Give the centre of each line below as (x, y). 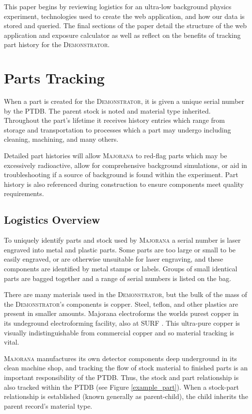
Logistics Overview (52, 220)
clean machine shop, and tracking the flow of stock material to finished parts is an (126, 368)
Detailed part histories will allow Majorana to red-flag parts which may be (116, 156)
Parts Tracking (54, 78)
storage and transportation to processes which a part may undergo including (118, 129)
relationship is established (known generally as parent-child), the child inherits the (126, 396)
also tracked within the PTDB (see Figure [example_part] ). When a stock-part (121, 387)
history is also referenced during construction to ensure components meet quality (124, 184)
